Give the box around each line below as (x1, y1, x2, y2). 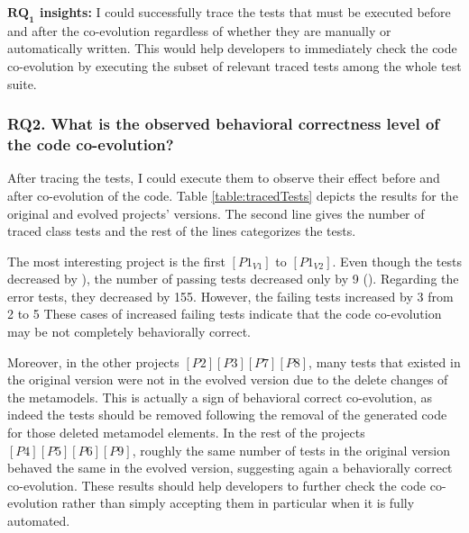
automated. (7, 511, 70, 529)
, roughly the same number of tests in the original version (132, 440, 451, 459)
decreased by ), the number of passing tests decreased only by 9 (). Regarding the (7, 269, 459, 288)
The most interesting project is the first (7, 251, 225, 270)
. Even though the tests (332, 251, 462, 270)
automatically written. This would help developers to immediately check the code (7, 39, 457, 58)
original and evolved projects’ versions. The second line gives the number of (7, 203, 425, 222)
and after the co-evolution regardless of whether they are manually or (7, 21, 391, 40)
